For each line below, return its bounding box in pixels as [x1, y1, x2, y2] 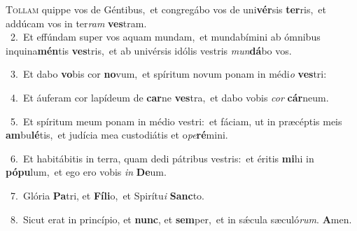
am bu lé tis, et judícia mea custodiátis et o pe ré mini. [6, 127, 228, 142]
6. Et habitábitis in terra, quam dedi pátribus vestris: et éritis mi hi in [10, 150, 314, 165]
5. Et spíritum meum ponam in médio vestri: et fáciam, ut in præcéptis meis [10, 113, 342, 128]
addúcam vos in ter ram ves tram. [6, 15, 147, 30]
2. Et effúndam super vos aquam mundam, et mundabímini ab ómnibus [10, 29, 321, 44]
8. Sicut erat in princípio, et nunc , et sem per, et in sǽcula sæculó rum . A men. [10, 211, 352, 226]
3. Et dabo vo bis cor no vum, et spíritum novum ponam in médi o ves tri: [10, 66, 327, 81]
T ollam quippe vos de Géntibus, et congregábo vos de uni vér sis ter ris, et [6, 2, 326, 16]
